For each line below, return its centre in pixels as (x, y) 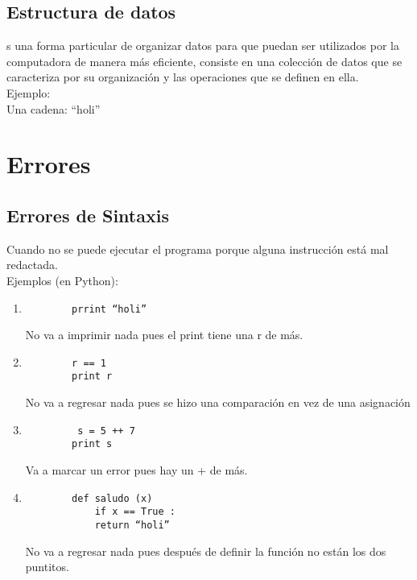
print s (92, 444)
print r (92, 377)
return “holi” (132, 525)
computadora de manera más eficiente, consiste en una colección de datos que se (204, 61)
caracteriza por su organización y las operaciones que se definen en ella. (183, 77)
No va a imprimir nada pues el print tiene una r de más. (164, 335)
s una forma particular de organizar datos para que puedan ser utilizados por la (203, 46)
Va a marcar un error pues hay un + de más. (136, 470)
